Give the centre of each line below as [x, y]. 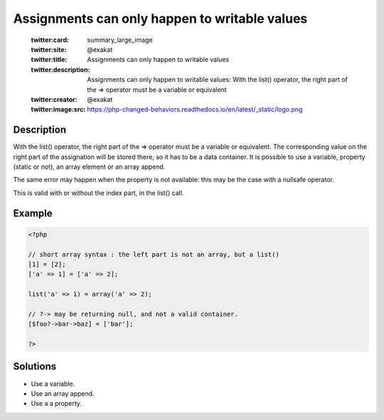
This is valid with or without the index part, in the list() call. [98, 193]
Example [33, 213]
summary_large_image [120, 40]
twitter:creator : [54, 99]
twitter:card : [50, 40]
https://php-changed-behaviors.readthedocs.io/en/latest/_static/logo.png [195, 110]
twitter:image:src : [58, 110]
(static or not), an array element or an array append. [89, 167]
